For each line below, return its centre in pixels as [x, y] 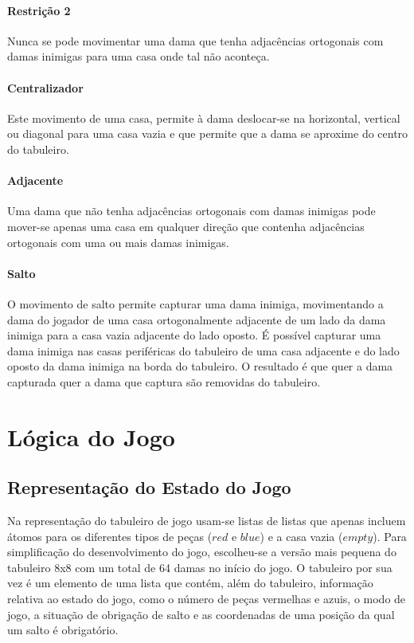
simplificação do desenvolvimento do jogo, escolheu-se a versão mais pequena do [202, 552]
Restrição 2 [39, 10]
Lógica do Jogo [91, 436]
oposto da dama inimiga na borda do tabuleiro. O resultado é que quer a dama [200, 366]
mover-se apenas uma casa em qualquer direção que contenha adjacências [186, 226]
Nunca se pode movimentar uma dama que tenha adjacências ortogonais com [195, 40]
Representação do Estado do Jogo [149, 487]
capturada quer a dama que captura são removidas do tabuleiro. [164, 381]
